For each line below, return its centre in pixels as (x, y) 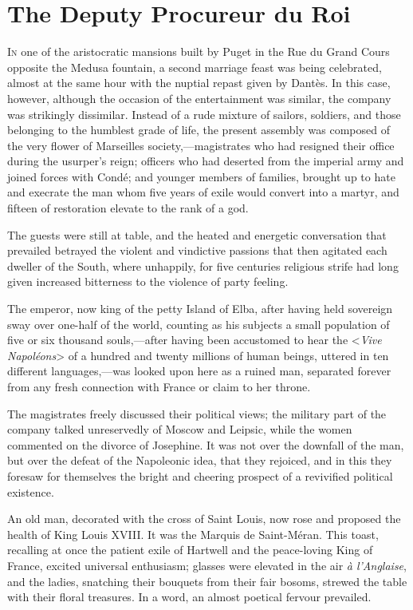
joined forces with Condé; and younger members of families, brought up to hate (201, 176)
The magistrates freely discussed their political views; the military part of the (197, 413)
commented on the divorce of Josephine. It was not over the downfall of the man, (206, 444)
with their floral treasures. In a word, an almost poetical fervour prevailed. (189, 597)
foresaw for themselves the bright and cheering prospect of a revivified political (200, 475)
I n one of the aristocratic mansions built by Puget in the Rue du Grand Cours (199, 51)
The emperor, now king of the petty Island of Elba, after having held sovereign (200, 309)
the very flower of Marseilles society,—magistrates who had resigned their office (201, 145)
